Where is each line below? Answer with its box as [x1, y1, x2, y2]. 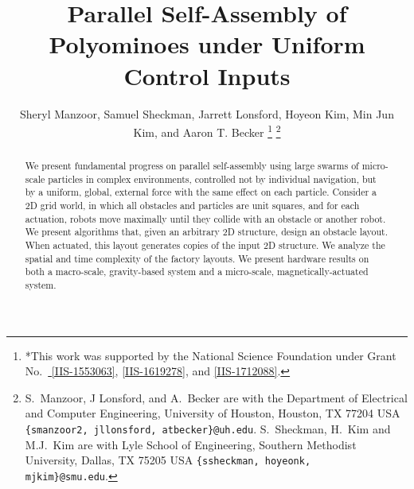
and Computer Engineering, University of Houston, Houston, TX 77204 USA [25, 405, 400, 421]
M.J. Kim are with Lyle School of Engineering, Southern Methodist [25, 436, 357, 452]
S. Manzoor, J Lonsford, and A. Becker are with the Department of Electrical [25, 389, 408, 406]
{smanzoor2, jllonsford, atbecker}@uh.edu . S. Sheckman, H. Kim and [25, 421, 391, 437]
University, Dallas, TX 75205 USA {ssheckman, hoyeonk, [25, 452, 311, 468]
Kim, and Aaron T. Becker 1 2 [133, 122, 281, 140]
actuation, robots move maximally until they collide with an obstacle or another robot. [25, 212, 386, 225]
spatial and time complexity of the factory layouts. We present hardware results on [25, 251, 369, 265]
